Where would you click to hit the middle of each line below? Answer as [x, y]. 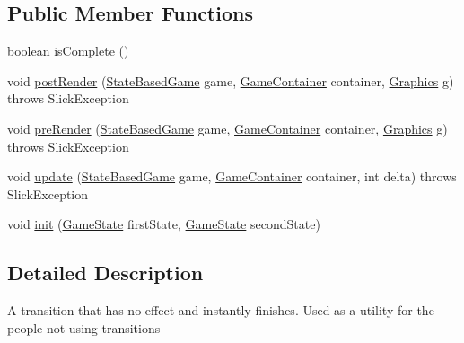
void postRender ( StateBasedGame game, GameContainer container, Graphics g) [231, 80]
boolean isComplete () [68, 51]
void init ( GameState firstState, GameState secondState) [164, 224]
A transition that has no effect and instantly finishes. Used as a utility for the [221, 310]
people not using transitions [84, 327]
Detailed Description [105, 273]
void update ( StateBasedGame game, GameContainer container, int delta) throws [232, 176]
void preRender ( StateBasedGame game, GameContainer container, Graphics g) [228, 128]
